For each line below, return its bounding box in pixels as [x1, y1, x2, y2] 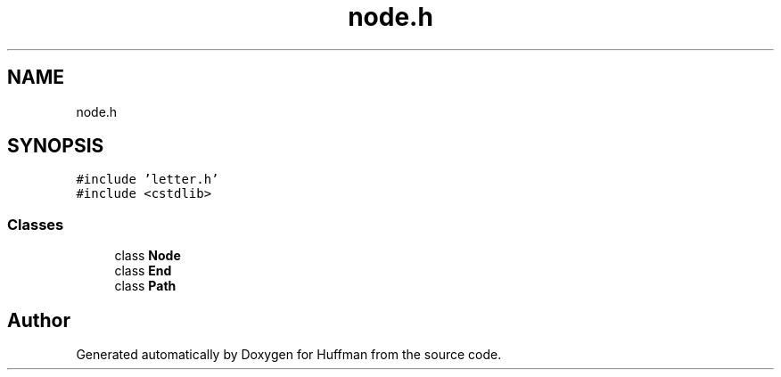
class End [114, 263, 172, 279]
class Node [114, 248, 181, 264]
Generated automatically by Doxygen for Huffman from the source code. [76, 347, 502, 363]
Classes [7, 215, 64, 234]
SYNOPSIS [7, 135, 104, 158]
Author [7, 308, 70, 332]
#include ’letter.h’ [76, 172, 219, 187]
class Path [114, 278, 177, 294]
